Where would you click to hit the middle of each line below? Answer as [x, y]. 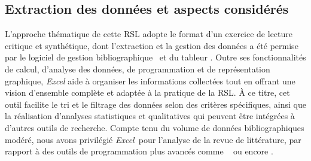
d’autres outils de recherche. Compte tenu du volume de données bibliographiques [155, 127]
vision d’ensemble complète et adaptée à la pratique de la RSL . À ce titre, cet [147, 92]
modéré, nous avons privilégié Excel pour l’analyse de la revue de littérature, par [153, 139]
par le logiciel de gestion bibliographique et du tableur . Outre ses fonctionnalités [155, 57]
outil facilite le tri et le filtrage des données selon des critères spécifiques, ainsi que [155, 104]
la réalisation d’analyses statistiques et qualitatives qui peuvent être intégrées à [150, 116]
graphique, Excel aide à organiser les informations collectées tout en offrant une [150, 80]
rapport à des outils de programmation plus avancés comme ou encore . [139, 151]
